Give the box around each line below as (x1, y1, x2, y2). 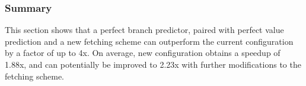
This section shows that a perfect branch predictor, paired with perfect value (5, 24, 284, 36)
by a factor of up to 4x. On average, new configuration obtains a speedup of (5, 47, 280, 59)
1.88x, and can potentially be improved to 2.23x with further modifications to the (5, 58, 301, 70)
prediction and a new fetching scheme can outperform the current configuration (5, 35, 294, 47)
